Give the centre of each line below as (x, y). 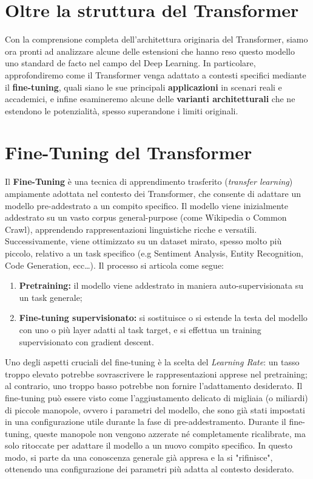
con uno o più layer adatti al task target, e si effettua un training (140, 329)
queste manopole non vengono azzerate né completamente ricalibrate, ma (170, 433)
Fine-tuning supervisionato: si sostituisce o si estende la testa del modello (163, 318)
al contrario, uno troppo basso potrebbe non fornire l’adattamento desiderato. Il (154, 386)
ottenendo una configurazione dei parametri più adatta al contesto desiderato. (150, 469)
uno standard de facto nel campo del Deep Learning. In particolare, (130, 63)
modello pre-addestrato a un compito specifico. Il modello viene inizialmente (146, 205)
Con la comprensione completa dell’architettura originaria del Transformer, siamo (156, 39)
